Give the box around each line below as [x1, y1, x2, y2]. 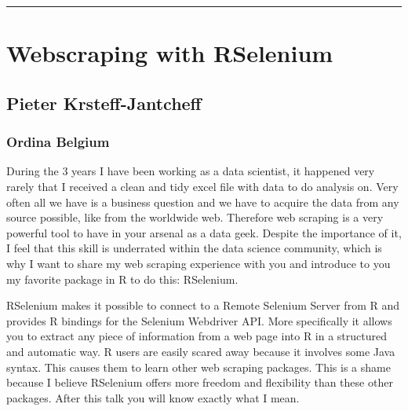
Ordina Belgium [6, 132, 110, 152]
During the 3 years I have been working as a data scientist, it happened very [6, 163, 375, 179]
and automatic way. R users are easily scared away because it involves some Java [6, 343, 395, 359]
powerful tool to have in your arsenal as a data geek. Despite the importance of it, [6, 224, 402, 240]
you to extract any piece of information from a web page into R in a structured [6, 328, 388, 344]
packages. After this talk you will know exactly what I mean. [6, 389, 300, 405]
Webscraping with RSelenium [6, 37, 333, 69]
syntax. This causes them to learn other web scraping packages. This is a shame [6, 358, 391, 375]
